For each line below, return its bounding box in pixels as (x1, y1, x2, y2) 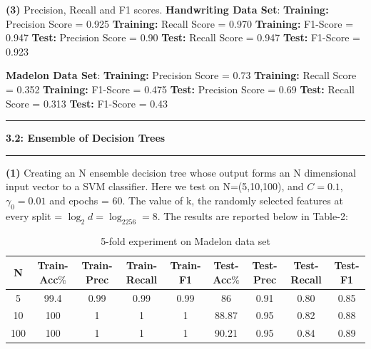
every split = (6, 208, 63, 223)
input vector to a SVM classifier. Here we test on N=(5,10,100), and (6, 179, 304, 194)
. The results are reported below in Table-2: (157, 208, 348, 223)
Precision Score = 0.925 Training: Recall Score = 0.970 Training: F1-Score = (6, 16, 354, 31)
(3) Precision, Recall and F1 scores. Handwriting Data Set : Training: (6, 2, 329, 16)
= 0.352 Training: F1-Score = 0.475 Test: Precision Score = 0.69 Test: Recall (6, 81, 355, 96)
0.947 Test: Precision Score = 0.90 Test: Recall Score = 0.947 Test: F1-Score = (6, 30, 360, 45)
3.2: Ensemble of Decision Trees (6, 130, 166, 145)
